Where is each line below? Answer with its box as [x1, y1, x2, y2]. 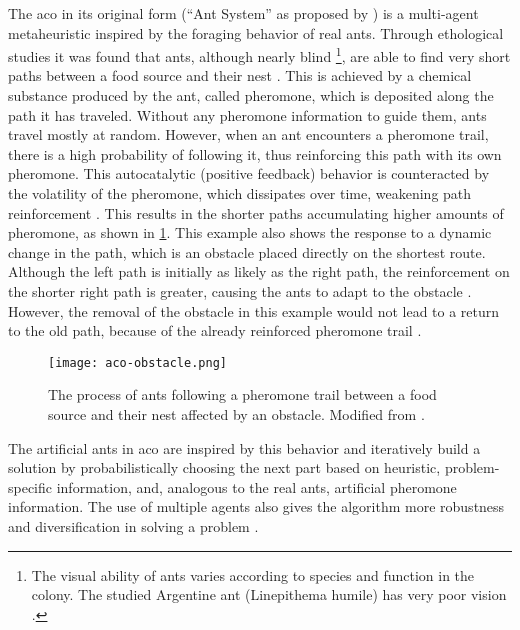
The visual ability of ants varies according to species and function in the [31, 564, 475, 585]
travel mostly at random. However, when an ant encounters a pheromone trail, [8, 124, 489, 145]
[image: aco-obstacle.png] [48, 355, 227, 370]
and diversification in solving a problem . [8, 515, 259, 536]
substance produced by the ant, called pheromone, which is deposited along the [8, 85, 494, 106]
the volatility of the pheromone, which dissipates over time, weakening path [8, 183, 472, 203]
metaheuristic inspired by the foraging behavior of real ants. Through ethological [8, 22, 504, 43]
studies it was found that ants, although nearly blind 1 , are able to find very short [8, 43, 511, 66]
